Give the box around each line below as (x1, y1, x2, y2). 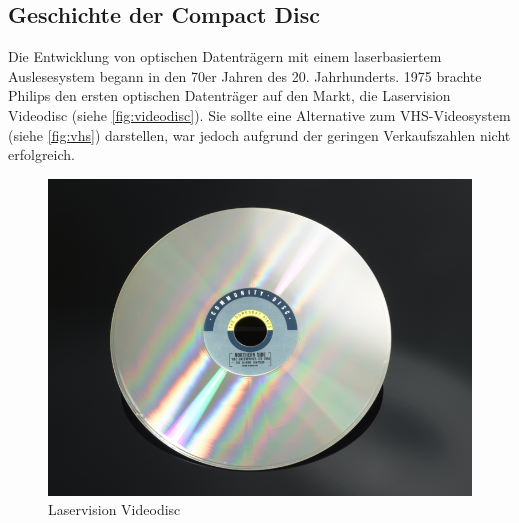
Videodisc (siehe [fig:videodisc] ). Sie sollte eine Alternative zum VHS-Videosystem (8, 104, 511, 125)
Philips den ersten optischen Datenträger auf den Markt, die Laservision (8, 85, 451, 106)
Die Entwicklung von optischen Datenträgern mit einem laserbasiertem (8, 46, 442, 67)
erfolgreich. (8, 144, 75, 165)
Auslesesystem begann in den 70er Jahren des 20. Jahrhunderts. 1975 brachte (8, 65, 482, 86)
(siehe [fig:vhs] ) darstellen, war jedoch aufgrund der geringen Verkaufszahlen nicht (8, 124, 511, 145)
